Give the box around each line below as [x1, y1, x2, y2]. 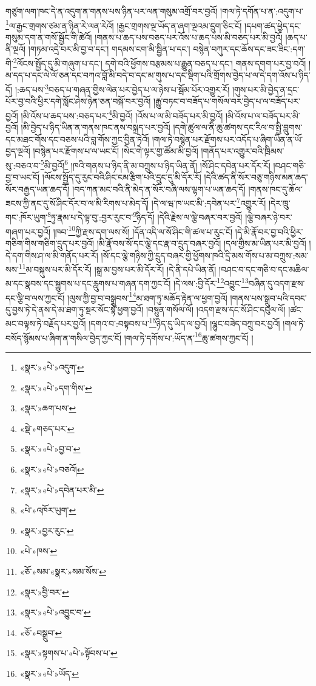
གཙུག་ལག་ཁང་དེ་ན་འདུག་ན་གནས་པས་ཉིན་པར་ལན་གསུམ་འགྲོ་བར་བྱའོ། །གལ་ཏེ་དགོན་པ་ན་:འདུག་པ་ [5, 5, 303, 17]
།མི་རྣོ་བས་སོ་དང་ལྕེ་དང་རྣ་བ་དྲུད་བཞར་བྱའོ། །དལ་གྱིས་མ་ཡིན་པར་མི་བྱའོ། [96, 236, 306, 249]
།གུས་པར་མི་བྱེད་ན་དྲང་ [232, 83, 300, 95]
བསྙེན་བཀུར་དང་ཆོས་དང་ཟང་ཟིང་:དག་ [193, 43, 306, 55]
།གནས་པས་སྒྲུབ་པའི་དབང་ [230, 291, 307, 304]
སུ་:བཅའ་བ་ [5, 159, 41, 171]
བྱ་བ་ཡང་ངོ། [5, 171, 40, 183]
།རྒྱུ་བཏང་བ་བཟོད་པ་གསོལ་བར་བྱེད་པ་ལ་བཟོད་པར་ [153, 95, 300, 108]
